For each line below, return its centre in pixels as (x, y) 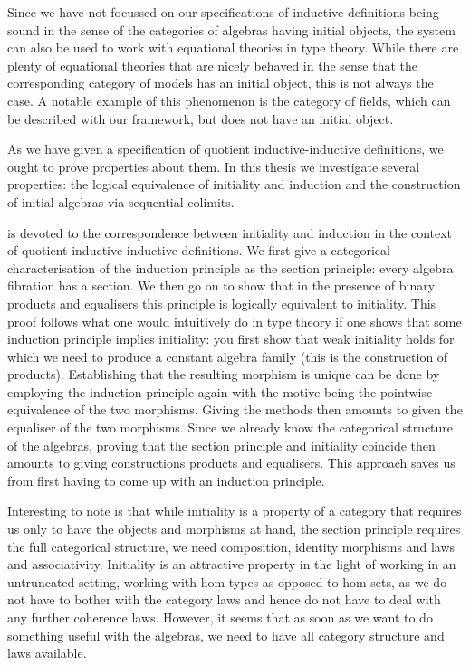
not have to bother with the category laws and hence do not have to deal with (224, 599)
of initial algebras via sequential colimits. (121, 201)
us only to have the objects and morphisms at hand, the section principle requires (234, 529)
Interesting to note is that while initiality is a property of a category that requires (235, 511)
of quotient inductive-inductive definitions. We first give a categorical (199, 250)
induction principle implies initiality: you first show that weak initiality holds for (231, 339)
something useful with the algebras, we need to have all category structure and (226, 635)
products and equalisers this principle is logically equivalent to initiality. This (222, 303)
